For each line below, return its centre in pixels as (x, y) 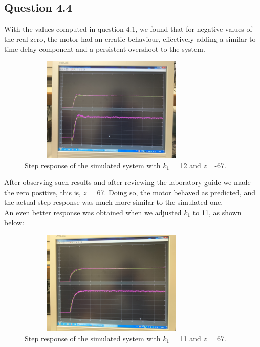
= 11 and (186, 338)
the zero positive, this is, (42, 192)
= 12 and (186, 165)
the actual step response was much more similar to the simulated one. (114, 202)
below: (14, 222)
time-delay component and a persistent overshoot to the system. (105, 49)
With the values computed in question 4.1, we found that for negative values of (128, 29)
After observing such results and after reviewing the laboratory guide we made (127, 182)
